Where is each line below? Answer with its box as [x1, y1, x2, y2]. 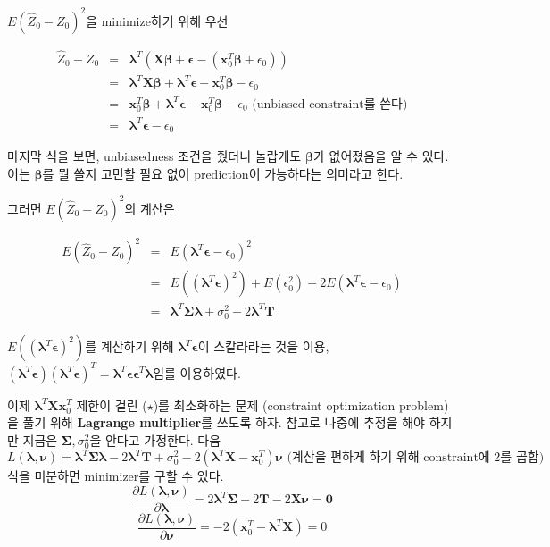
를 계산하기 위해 [85, 337, 174, 356]
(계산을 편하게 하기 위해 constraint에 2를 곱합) [287, 451, 545, 465]
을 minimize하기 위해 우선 [86, 11, 229, 29]
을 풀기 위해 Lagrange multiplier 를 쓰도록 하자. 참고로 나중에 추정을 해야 [7, 413, 425, 432]
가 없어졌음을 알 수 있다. [312, 147, 449, 165]
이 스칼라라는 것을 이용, [197, 337, 329, 356]
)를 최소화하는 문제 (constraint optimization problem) [153, 395, 449, 414]
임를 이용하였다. [153, 363, 241, 382]
